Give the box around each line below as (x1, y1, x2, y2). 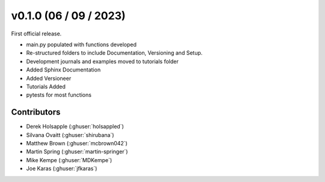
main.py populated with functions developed (26, 41, 137, 48)
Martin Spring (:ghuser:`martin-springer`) (26, 148, 128, 156)
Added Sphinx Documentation (26, 66, 101, 73)
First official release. (11, 30, 62, 37)
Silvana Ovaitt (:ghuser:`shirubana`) (26, 131, 114, 138)
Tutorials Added (26, 83, 66, 90)
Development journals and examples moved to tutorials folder (26, 58, 179, 65)
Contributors (11, 107, 61, 117)
